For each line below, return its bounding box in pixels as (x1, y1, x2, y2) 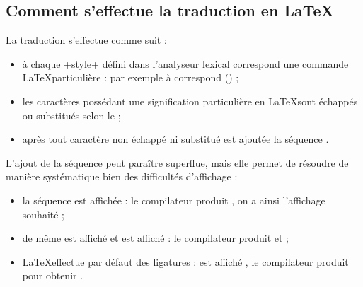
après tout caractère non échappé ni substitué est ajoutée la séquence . (22, 131, 329, 146)
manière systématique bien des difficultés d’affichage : (6, 169, 238, 184)
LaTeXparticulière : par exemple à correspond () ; (22, 70, 239, 85)
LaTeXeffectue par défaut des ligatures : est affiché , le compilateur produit (22, 254, 349, 269)
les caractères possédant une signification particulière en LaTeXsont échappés (22, 93, 358, 108)
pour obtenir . (22, 268, 83, 283)
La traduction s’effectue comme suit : (6, 33, 167, 47)
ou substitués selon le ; (22, 107, 121, 122)
